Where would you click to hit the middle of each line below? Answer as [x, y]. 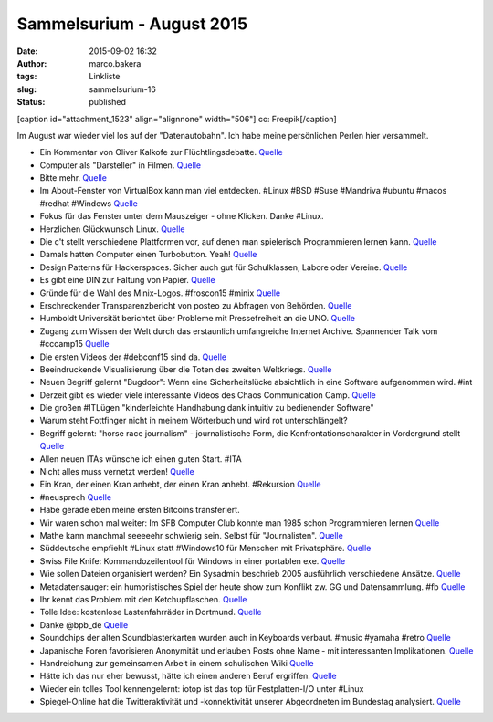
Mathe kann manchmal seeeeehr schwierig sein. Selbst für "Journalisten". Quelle [192, 535]
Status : [31, 102]
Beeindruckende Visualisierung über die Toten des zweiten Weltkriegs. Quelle [186, 369]
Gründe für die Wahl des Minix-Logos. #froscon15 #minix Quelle [160, 293]
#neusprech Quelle [76, 497]
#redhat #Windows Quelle [89, 203]
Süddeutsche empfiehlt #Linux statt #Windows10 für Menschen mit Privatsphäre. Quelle [205, 549]
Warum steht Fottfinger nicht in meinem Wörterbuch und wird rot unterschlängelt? [194, 421]
